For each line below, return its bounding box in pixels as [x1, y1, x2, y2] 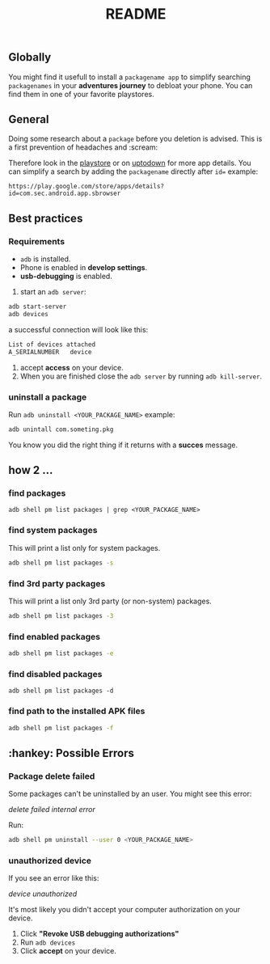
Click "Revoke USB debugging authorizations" [19, 929, 179, 939]
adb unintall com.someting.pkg [8, 425, 114, 433]
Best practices [8, 211, 83, 225]
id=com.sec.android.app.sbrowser [8, 189, 121, 198]
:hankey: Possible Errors [8, 746, 135, 760]
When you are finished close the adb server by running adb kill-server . [19, 371, 263, 381]
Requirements [8, 235, 65, 247]
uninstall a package [8, 391, 87, 403]
